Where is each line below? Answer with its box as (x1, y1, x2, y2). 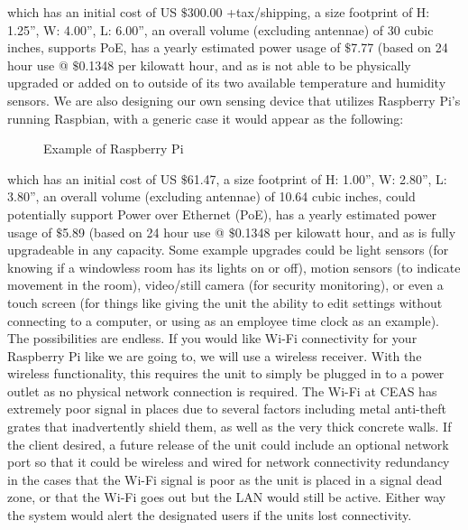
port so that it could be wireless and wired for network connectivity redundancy (7, 452, 450, 471)
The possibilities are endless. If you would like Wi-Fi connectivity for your (7, 329, 418, 348)
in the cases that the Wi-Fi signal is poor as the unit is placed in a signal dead (7, 470, 443, 488)
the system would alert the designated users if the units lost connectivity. (7, 506, 412, 525)
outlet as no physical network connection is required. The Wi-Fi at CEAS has (7, 381, 437, 400)
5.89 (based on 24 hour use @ (62, 222, 225, 241)
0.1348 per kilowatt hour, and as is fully (234, 222, 456, 241)
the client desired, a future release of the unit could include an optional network (7, 434, 449, 453)
